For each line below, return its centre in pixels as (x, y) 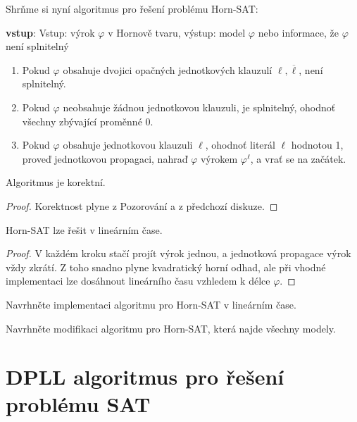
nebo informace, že (299, 32)
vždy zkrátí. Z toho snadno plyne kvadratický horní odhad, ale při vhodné (166, 267)
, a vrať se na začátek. (298, 158)
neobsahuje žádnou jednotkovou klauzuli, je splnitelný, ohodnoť (199, 107)
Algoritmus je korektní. (56, 182)
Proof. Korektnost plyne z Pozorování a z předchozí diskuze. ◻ (142, 205)
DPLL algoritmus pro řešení (145, 377)
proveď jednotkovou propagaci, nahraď (105, 158)
